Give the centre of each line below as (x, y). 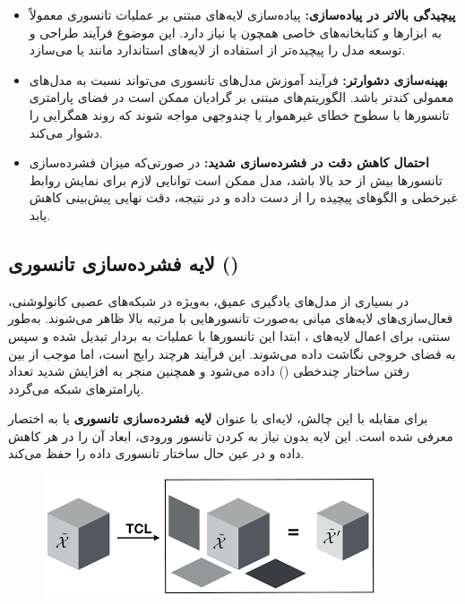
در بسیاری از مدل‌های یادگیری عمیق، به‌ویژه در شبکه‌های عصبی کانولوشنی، (209, 300)
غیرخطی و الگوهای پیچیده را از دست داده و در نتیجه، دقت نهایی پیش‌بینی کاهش (243, 197)
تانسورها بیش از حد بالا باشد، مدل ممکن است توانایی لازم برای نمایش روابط (236, 179)
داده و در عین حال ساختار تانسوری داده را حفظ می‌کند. (156, 453)
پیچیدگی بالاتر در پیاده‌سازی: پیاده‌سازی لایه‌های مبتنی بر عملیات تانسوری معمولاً (242, 14)
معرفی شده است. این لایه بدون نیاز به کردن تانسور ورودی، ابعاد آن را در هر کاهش (231, 435)
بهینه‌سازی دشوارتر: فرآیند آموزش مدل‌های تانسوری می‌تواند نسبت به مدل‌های (238, 79)
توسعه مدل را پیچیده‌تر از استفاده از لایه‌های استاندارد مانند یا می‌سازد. (217, 50)
